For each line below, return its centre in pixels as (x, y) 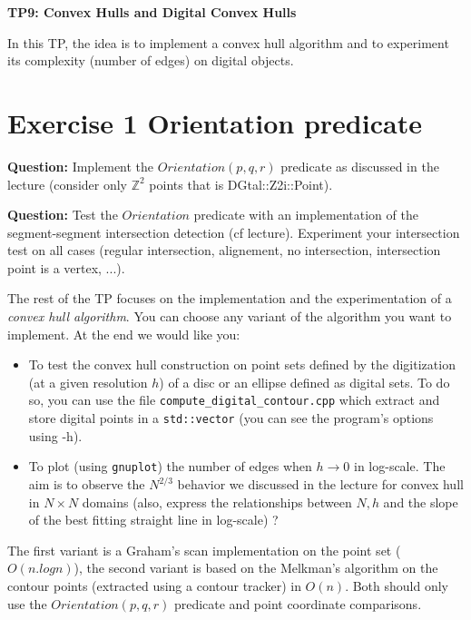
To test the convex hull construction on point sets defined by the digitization (242, 364)
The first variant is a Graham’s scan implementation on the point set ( (204, 550)
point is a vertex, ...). (66, 267)
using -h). (55, 435)
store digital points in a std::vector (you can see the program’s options (231, 418)
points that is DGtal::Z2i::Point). (241, 184)
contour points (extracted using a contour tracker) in (154, 585)
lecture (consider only (67, 184)
